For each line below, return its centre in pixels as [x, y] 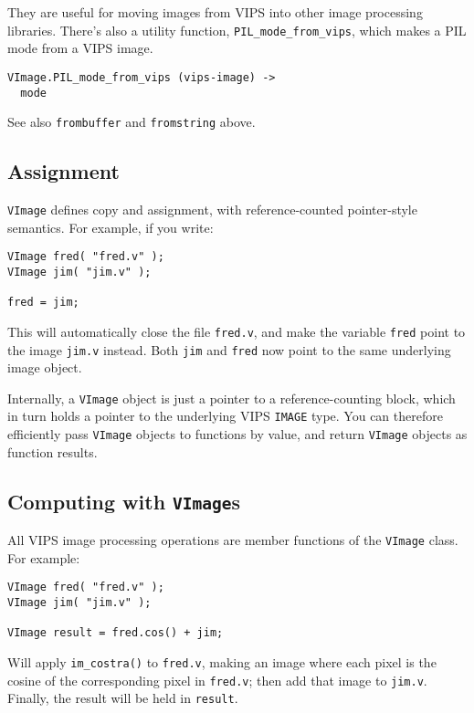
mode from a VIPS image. [80, 48]
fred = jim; [43, 303]
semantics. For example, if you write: [111, 227]
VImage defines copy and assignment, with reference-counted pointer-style [212, 210]
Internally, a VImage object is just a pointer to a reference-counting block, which [232, 398]
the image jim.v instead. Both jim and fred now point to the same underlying [229, 349]
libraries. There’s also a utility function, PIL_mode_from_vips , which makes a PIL [237, 30]
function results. [53, 451]
